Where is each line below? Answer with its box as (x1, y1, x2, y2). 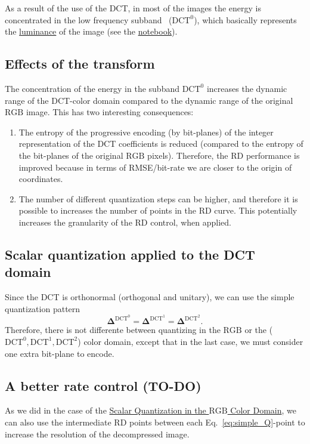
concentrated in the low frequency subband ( (5, 13, 172, 26)
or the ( (244, 323, 273, 336)
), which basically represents (194, 13, 297, 26)
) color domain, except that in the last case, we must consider (77, 335, 303, 347)
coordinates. (18, 172, 63, 185)
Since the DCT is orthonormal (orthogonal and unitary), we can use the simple (5, 291, 294, 303)
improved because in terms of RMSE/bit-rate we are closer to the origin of (18, 161, 292, 173)
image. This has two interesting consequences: (26, 106, 194, 118)
